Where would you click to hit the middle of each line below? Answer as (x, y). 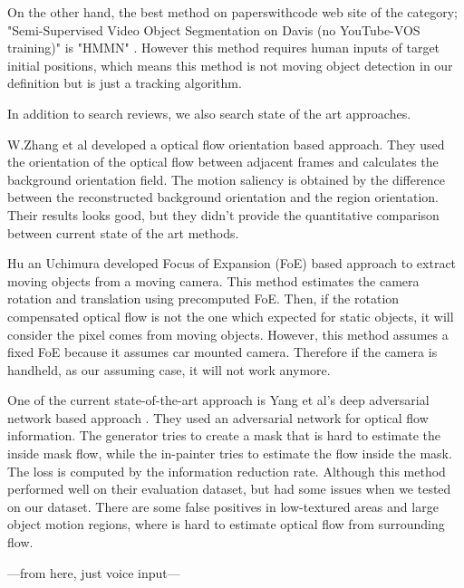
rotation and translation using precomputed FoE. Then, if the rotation (203, 299)
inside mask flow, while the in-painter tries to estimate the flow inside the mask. (230, 453)
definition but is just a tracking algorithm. (125, 83)
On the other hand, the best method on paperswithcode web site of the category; (232, 12)
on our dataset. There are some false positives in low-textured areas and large (223, 506)
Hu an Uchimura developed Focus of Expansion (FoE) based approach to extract (232, 263)
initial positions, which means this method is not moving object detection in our (230, 65)
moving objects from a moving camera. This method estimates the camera (213, 280)
